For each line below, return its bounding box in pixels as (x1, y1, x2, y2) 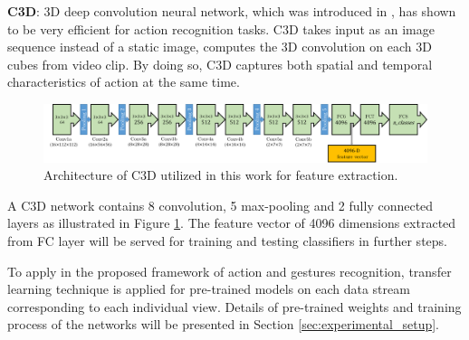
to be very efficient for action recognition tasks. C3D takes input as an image (7, 19, 435, 38)
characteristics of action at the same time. (7, 72, 240, 91)
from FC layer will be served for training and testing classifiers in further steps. (7, 231, 447, 250)
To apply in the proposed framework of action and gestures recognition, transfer (7, 261, 452, 280)
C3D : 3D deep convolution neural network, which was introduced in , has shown (7, 2, 456, 20)
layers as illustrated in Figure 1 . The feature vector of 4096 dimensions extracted (7, 213, 456, 232)
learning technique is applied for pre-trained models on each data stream (7, 279, 410, 298)
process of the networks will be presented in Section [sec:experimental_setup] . (7, 315, 439, 334)
